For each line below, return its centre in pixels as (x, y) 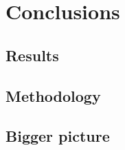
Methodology (53, 95)
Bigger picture (58, 136)
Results (32, 55)
